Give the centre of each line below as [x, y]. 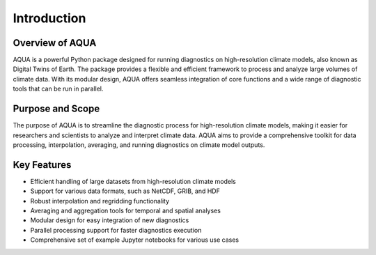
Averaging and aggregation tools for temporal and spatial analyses [125, 210]
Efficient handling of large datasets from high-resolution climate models [133, 181]
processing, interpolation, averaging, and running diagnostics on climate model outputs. [139, 145]
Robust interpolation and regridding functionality [100, 201]
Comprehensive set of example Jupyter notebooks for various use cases [135, 240]
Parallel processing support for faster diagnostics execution [116, 230]
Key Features [42, 165]
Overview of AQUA [55, 43]
